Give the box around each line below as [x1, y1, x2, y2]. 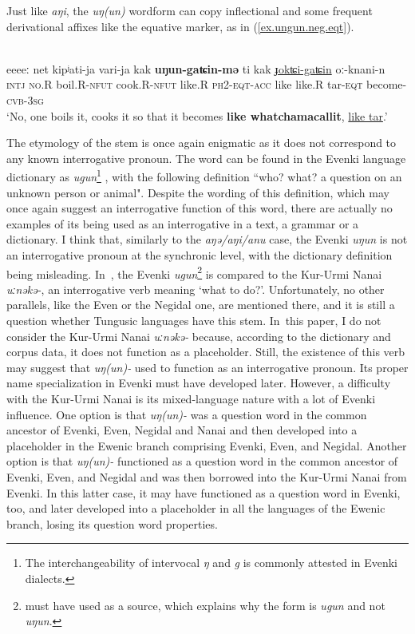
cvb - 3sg [6, 91, 44, 108]
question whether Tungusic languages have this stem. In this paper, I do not [6, 312, 381, 328]
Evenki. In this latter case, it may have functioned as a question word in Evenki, [6, 484, 401, 501]
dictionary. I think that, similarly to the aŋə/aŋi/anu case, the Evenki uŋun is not [6, 231, 408, 248]
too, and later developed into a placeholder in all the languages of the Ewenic [6, 500, 385, 517]
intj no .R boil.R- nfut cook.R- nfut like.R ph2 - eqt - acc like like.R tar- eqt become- [6, 76, 407, 93]
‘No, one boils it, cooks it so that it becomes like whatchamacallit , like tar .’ [6, 107, 388, 124]
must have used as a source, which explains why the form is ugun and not [25, 596, 385, 613]
